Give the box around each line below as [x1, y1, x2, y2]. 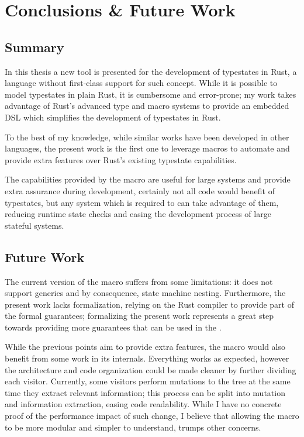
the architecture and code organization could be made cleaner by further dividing [5, 363, 296, 376]
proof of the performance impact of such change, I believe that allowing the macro [5, 410, 299, 422]
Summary [5, 37, 64, 56]
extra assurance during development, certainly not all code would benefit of [5, 184, 275, 197]
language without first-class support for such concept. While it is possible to [5, 77, 278, 89]
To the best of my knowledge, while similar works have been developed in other [5, 130, 289, 143]
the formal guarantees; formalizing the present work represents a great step [5, 309, 274, 322]
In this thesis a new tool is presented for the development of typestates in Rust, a [5, 65, 297, 77]
